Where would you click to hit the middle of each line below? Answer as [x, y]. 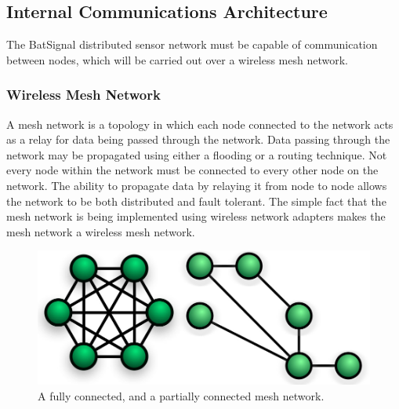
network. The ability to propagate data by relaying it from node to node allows [197, 185]
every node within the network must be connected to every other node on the [192, 170]
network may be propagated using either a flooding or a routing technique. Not [197, 154]
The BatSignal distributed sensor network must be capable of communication [192, 44]
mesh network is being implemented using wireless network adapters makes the [196, 216]
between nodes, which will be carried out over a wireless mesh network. [178, 59]
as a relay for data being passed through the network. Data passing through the [198, 139]
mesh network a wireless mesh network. [101, 231]
